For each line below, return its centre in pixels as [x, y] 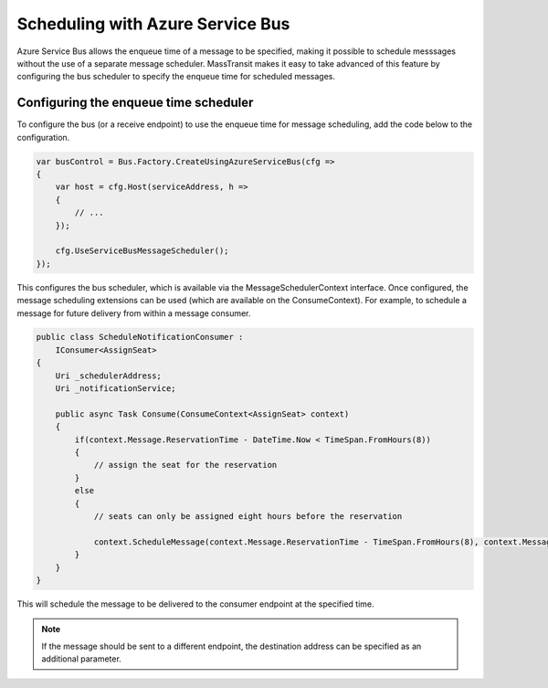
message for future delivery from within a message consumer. [134, 313]
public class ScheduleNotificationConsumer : [140, 337]
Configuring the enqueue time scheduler [135, 103]
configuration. [43, 137]
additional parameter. [82, 659]
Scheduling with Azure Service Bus [153, 24]
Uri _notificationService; [116, 389]
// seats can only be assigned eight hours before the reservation [248, 516]
